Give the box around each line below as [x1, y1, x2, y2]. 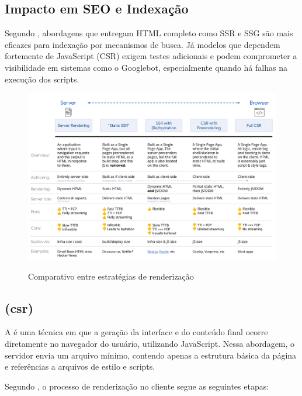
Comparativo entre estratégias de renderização [28, 270, 194, 282]
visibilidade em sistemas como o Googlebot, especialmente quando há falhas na [5, 61, 287, 73]
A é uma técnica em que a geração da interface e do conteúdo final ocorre [5, 326, 268, 338]
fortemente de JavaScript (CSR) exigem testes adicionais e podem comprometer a [5, 50, 297, 62]
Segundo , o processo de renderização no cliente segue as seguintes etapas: [5, 380, 269, 392]
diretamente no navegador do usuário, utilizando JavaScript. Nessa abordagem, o [5, 338, 295, 350]
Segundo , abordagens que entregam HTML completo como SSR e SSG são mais [5, 27, 293, 39]
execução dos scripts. [5, 73, 79, 85]
